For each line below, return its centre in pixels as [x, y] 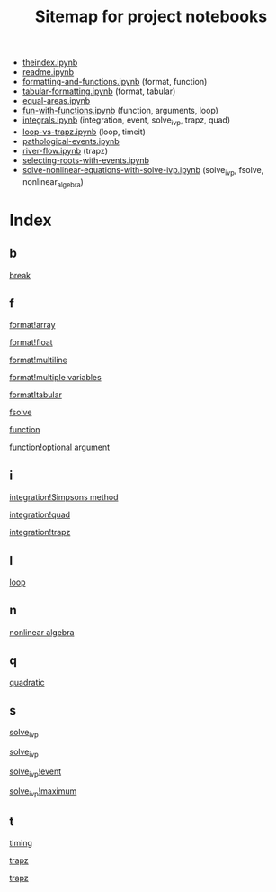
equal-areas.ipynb [56, 101]
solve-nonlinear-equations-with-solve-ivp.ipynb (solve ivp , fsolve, [143, 171]
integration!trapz [40, 532]
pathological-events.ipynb [71, 141]
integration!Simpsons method [64, 497]
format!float [31, 342]
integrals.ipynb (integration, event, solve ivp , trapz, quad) [126, 121]
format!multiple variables [55, 378]
